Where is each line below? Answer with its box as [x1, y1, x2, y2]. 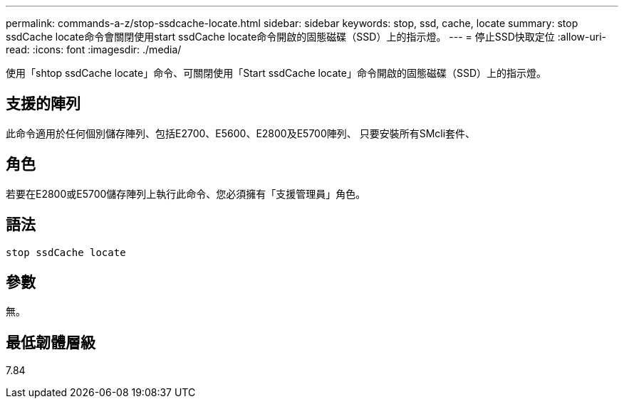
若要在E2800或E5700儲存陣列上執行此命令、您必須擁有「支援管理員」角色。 [6, 187, 366, 200]
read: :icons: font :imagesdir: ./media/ [6, 43, 182, 55]
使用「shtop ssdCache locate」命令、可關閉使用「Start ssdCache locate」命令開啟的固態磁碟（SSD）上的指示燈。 [6, 67, 546, 79]
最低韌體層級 [6, 333, 95, 351]
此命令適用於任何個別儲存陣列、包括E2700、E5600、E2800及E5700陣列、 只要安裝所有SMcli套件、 [6, 127, 476, 139]
